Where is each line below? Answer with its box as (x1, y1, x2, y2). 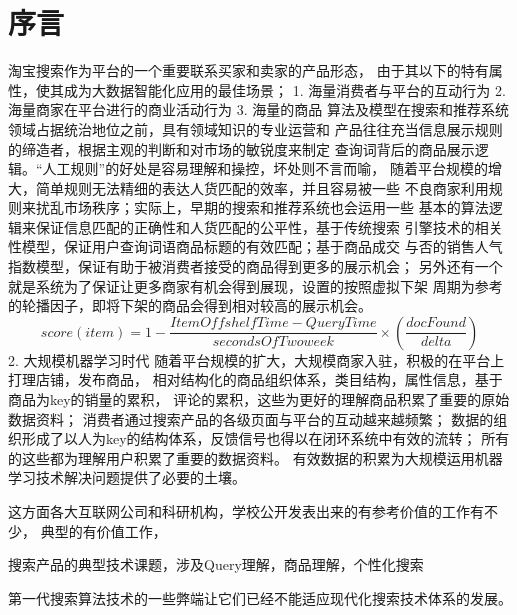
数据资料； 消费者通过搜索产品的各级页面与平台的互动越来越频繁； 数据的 (8, 408, 494, 429)
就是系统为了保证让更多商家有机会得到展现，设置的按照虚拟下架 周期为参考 (8, 275, 503, 296)
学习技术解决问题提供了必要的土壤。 (8, 467, 246, 488)
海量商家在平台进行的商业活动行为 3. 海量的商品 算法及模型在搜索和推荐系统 (8, 99, 509, 120)
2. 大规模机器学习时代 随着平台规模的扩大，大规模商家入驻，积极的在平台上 (8, 349, 505, 370)
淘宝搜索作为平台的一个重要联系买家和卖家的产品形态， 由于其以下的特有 (8, 60, 489, 81)
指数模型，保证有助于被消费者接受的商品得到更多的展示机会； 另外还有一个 (8, 256, 503, 277)
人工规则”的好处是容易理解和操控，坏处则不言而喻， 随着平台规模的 (42, 158, 488, 179)
